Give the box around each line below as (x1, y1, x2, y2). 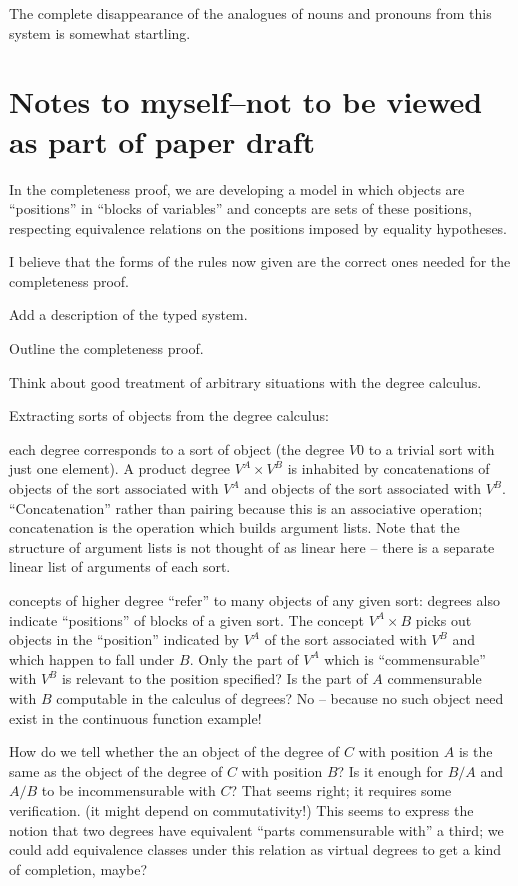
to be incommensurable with (41, 780, 216, 801)
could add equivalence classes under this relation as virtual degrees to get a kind (9, 839, 502, 860)
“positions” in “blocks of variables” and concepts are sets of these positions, (9, 198, 472, 219)
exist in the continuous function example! (9, 707, 262, 728)
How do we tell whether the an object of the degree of (9, 741, 340, 762)
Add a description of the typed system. (9, 304, 248, 325)
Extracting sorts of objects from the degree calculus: (9, 405, 329, 426)
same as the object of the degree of (9, 760, 223, 781)
